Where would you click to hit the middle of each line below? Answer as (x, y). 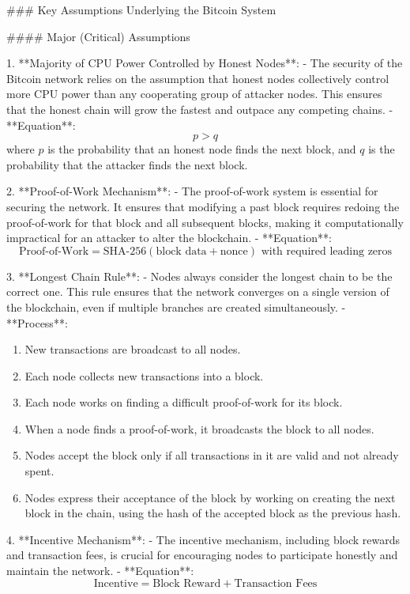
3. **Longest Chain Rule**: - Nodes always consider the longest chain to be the (199, 276)
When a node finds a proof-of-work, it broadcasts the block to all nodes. (199, 428)
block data (181, 251)
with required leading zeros (327, 251)
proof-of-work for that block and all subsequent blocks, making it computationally (205, 222)
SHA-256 (125, 251)
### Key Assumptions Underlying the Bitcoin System (141, 9)
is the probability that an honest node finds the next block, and (202, 149)
